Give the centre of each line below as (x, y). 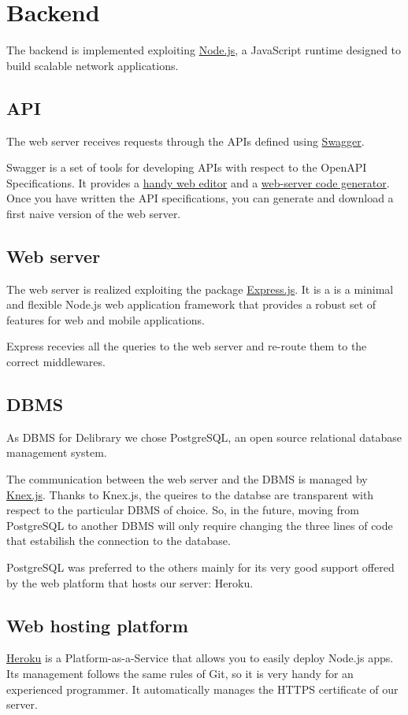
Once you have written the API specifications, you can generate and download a (200, 198)
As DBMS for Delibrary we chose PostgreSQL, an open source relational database (204, 437)
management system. (57, 452)
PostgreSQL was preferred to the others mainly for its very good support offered (200, 567)
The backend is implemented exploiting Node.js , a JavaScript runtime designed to (204, 50)
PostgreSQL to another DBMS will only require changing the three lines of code (200, 525)
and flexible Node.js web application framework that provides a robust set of (191, 304)
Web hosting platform (97, 625)
